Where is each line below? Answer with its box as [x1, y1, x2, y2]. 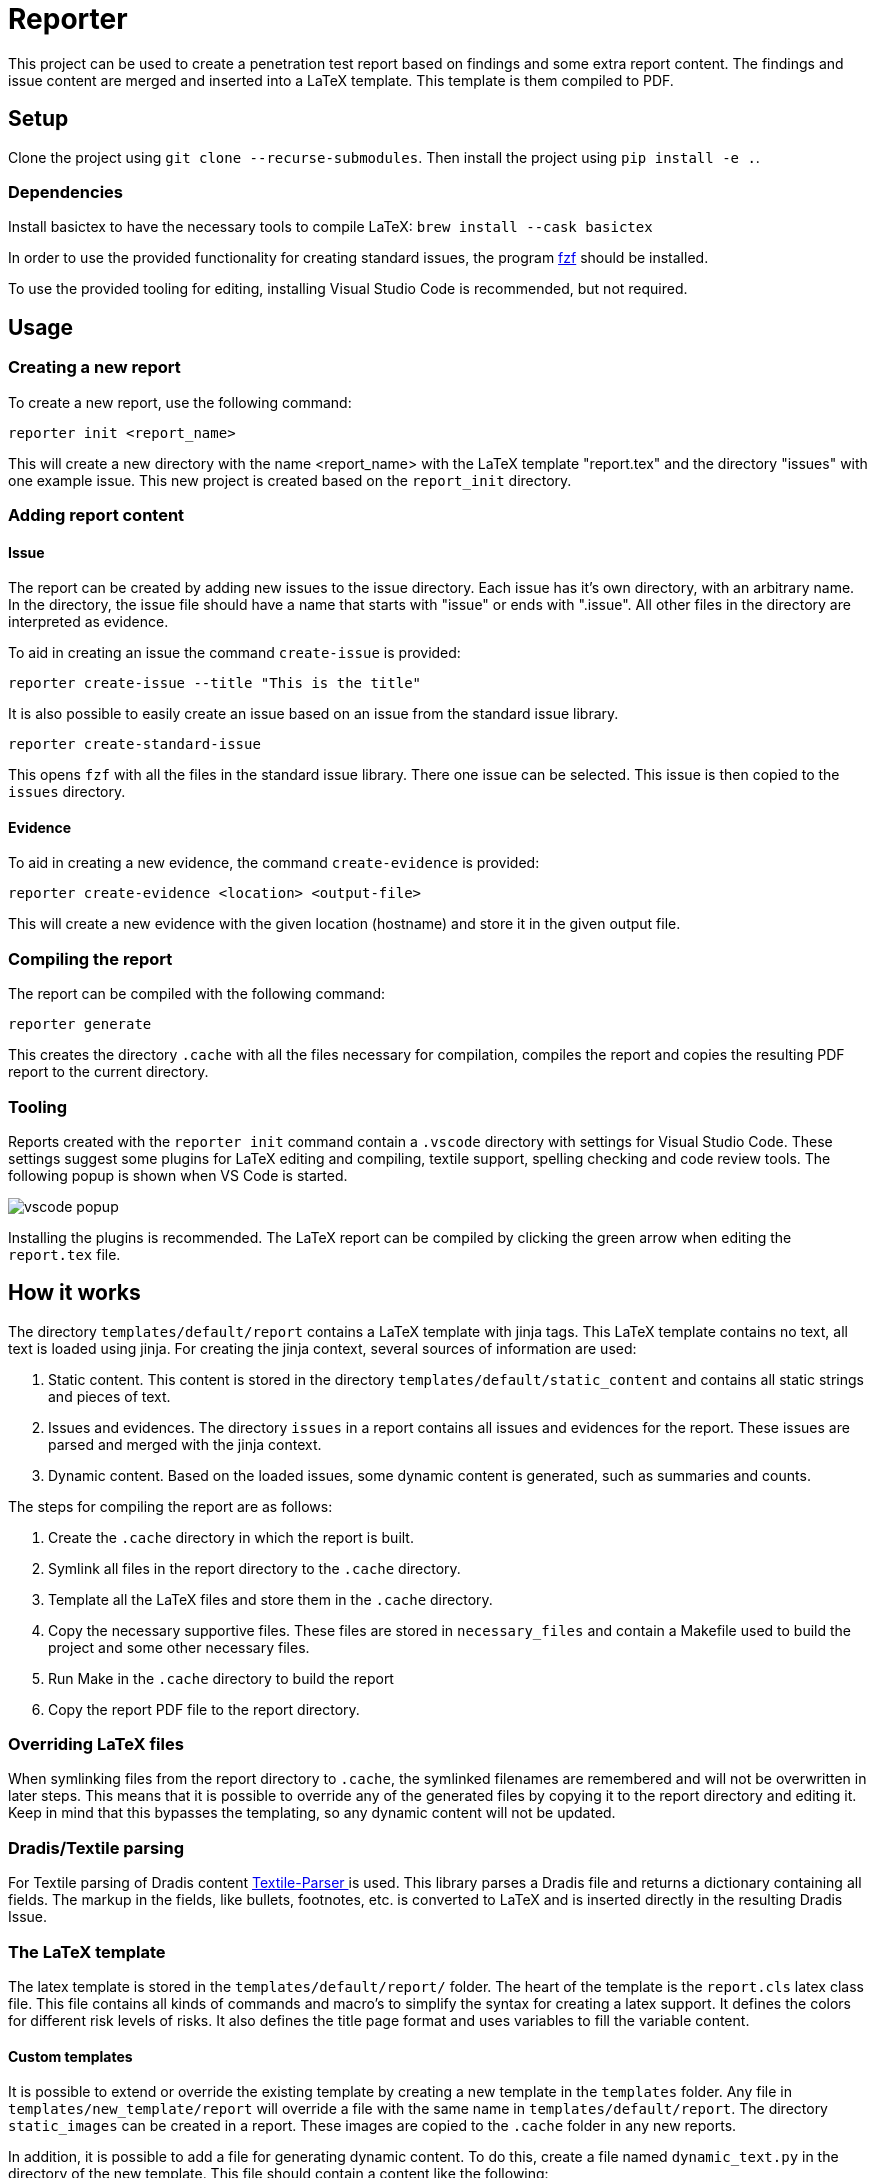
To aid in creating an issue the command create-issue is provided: [8, 644, 461, 662]
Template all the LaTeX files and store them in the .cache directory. [48, 1590, 493, 1608]
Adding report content [8, 504, 185, 525]
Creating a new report [8, 357, 181, 378]
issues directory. [8, 783, 126, 801]
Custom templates [8, 2047, 133, 2065]
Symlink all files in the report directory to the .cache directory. [48, 1559, 461, 1577]
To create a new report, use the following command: [8, 393, 352, 411]
